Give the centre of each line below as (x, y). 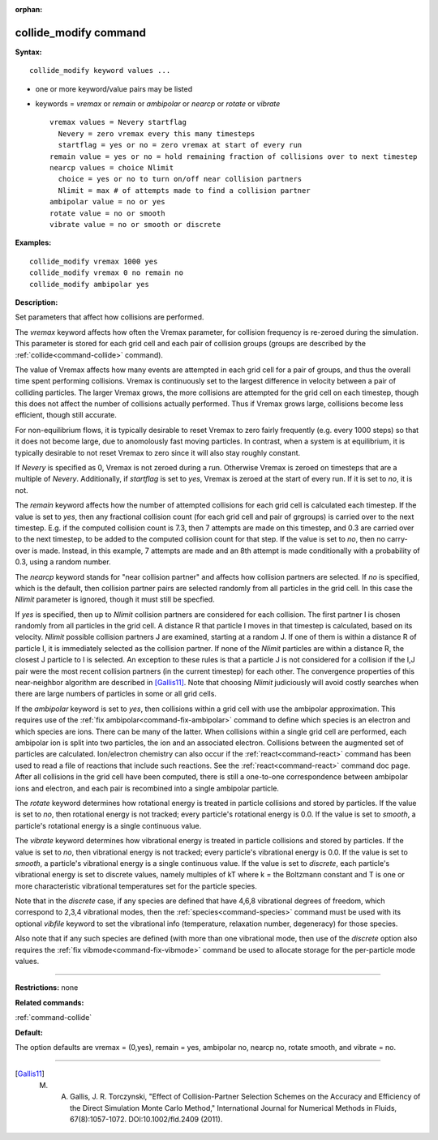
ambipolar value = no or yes (107, 202)
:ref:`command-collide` (54, 1018)
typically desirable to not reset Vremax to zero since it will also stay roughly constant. (158, 452)
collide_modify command (80, 32)
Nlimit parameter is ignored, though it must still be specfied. (115, 599)
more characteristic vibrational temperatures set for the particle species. (136, 886)
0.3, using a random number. (63, 562)
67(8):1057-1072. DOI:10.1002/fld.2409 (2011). (146, 1119)
